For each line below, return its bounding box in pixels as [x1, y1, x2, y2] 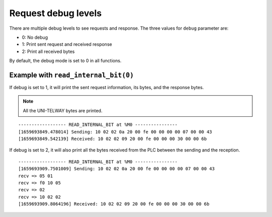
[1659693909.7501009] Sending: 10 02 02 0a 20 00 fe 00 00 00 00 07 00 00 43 [18, 166, 215, 172]
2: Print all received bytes [22, 48, 75, 54]
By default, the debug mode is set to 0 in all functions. [9, 58, 122, 64]
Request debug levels [9, 8, 102, 19]
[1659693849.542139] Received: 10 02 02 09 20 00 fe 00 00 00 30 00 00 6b [18, 136, 207, 141]
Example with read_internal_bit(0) [9, 70, 134, 79]
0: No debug [22, 34, 48, 40]
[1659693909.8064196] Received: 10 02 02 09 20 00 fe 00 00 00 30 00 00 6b [18, 201, 210, 207]
